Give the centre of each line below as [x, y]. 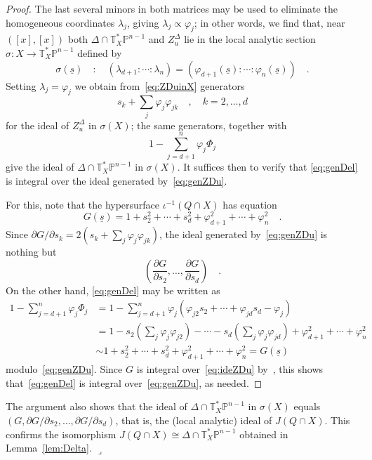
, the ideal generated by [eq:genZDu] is [244, 234]
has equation [250, 204]
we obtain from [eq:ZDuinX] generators [160, 85]
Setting [21, 85]
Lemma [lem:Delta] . [49, 448]
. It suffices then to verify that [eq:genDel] [267, 167]
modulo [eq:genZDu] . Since [64, 369]
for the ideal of [38, 125]
